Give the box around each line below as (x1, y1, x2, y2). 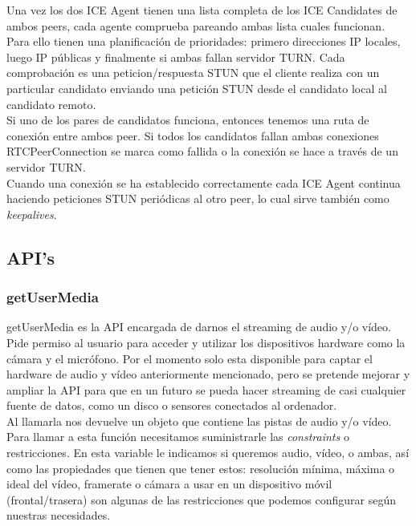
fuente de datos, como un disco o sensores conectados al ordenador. (6, 397, 337, 414)
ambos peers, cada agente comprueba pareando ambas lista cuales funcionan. (6, 17, 385, 34)
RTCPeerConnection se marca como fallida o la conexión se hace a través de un (6, 143, 398, 160)
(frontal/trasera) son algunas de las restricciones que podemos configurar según (6, 491, 397, 508)
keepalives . (6, 205, 57, 222)
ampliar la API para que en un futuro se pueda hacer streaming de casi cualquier (6, 381, 406, 398)
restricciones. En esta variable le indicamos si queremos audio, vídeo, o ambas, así (6, 444, 410, 461)
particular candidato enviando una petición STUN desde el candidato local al (6, 79, 387, 96)
